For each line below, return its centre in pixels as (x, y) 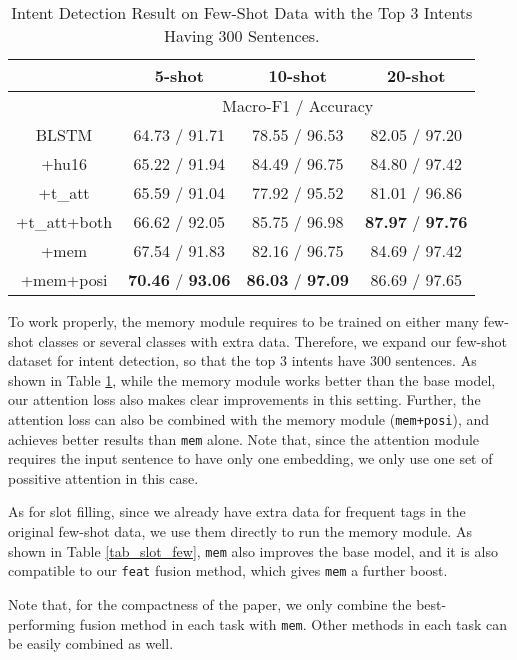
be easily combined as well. (91, 643)
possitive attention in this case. (103, 477)
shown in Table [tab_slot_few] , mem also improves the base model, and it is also (253, 550)
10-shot (297, 75)
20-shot (416, 75)
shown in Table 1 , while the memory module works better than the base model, (252, 379)
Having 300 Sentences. (241, 35)
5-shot (179, 75)
